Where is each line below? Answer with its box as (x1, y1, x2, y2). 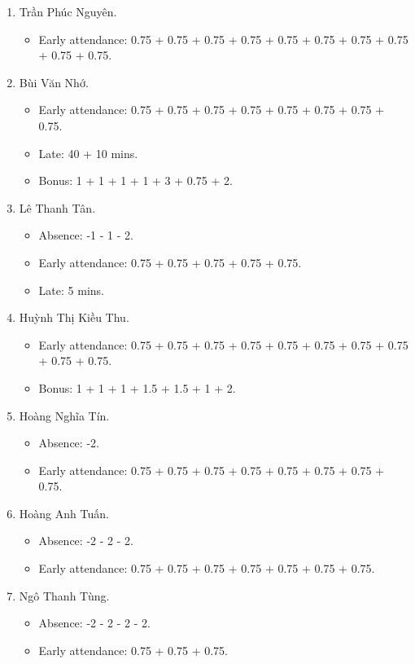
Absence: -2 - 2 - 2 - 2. (38, 614, 151, 631)
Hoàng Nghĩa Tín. (19, 407, 110, 424)
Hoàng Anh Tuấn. (19, 504, 109, 521)
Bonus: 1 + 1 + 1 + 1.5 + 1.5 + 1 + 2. (38, 379, 236, 396)
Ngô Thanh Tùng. (19, 587, 110, 604)
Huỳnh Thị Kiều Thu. (19, 309, 129, 326)
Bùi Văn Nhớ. (19, 73, 89, 90)
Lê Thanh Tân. (19, 199, 96, 216)
